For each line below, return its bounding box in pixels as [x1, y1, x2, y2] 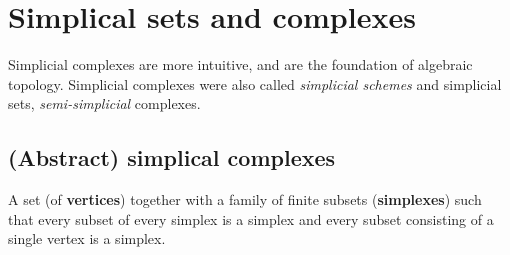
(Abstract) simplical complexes [8, 142, 336, 173]
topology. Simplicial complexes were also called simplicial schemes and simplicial [8, 73, 502, 94]
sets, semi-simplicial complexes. [8, 93, 201, 114]
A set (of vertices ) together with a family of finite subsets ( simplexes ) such [8, 189, 482, 210]
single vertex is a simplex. [8, 228, 166, 249]
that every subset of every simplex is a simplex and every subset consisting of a [8, 208, 494, 229]
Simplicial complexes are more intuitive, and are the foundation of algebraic [8, 54, 473, 75]
